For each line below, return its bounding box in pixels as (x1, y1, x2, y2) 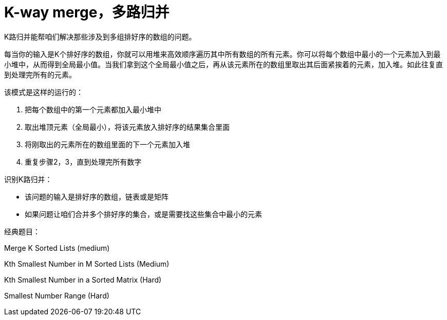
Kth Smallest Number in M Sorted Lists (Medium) (4, 259, 170, 268)
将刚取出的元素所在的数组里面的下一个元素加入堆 (25, 139, 190, 149)
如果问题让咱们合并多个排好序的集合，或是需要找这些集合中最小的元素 (25, 209, 262, 218)
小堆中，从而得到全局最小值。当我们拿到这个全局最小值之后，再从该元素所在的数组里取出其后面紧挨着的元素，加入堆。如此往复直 (4, 59, 443, 69)
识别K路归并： (4, 174, 52, 184)
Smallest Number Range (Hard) (4, 291, 109, 300)
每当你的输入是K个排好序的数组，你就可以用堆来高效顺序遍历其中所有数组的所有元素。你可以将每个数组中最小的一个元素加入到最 (4, 49, 441, 58)
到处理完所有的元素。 (4, 70, 76, 79)
